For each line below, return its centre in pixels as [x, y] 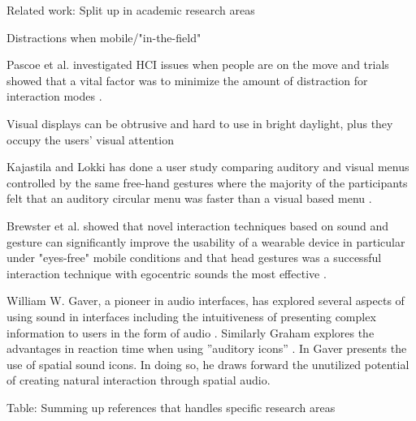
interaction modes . [54, 96]
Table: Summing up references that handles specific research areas [171, 407]
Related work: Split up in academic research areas [131, 10]
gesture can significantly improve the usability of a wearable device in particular [206, 241]
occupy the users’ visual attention [90, 139]
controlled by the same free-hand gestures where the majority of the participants [207, 182]
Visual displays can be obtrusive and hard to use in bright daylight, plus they [200, 123]
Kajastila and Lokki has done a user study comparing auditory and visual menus [208, 167]
